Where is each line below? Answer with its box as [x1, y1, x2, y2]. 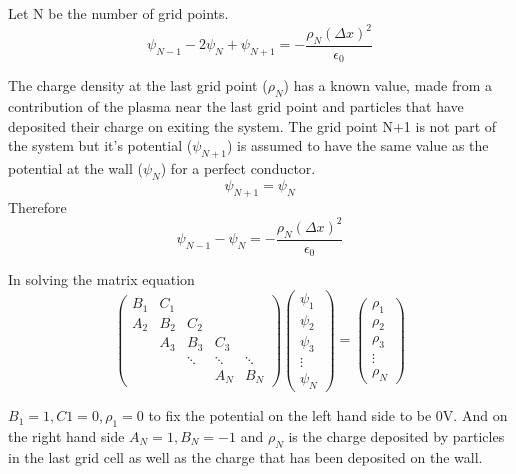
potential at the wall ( [8, 158, 143, 179]
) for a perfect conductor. [160, 158, 316, 179]
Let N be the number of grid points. [8, 3, 229, 23]
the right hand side [8, 425, 125, 446]
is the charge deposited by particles [288, 425, 505, 446]
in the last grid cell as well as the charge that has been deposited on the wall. [8, 446, 483, 467]
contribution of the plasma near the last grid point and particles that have [8, 96, 464, 117]
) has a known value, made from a [283, 75, 493, 96]
